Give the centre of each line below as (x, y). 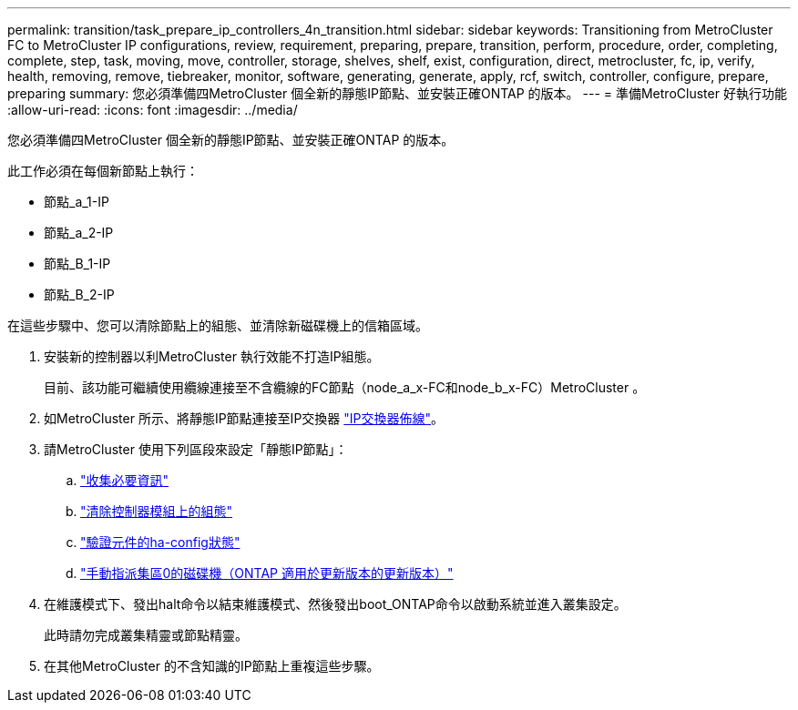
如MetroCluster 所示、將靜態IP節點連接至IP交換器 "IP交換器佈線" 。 (244, 418)
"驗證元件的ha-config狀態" (160, 542)
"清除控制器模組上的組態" (157, 511)
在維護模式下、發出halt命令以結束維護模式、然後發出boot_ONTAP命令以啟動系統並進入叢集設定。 (335, 604)
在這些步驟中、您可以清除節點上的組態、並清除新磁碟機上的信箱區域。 (218, 325)
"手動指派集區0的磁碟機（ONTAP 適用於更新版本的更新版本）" (267, 573)
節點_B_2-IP (79, 294)
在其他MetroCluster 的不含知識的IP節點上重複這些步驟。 (212, 666)
